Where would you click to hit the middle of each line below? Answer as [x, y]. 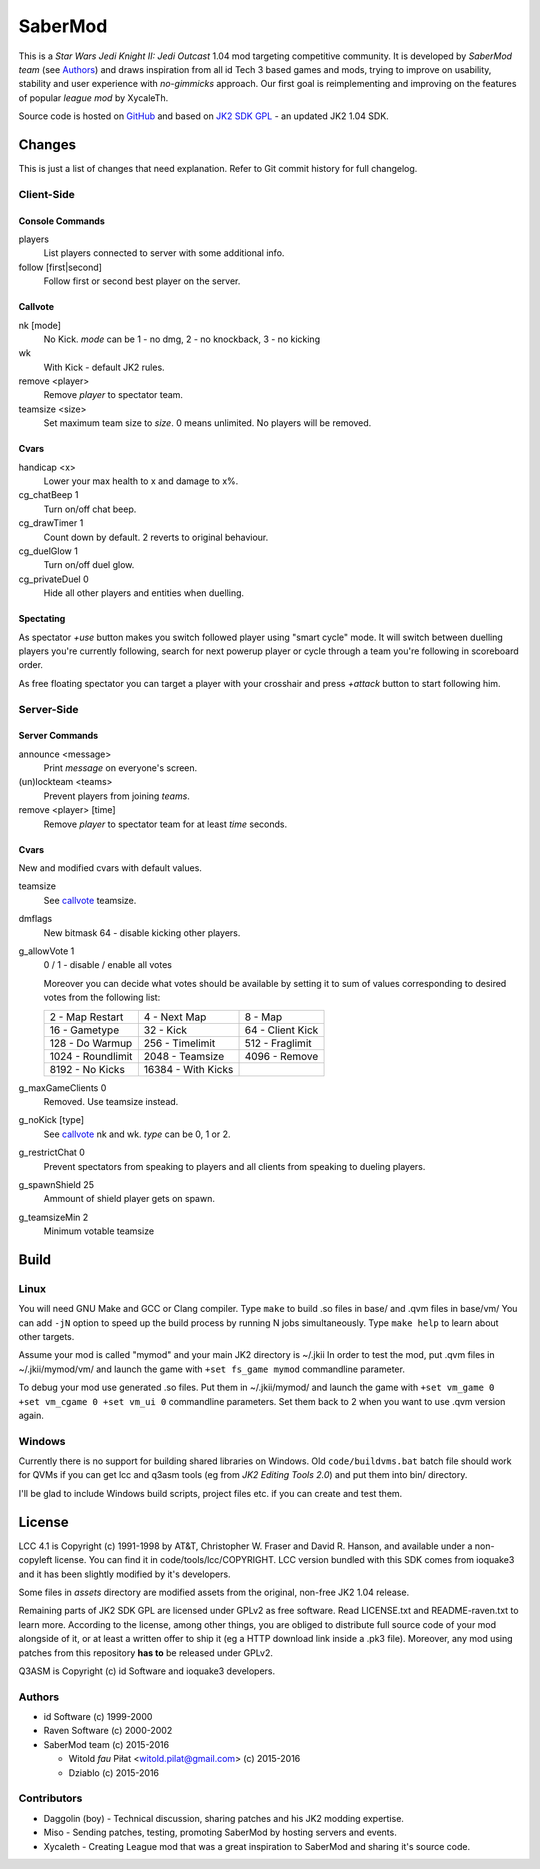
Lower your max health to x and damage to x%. [141, 481]
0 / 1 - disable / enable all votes [107, 965]
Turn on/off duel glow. [89, 565]
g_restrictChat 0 [51, 1152]
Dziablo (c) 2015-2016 [114, 1772]
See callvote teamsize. [90, 900]
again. [31, 1415]
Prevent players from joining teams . [116, 796]
